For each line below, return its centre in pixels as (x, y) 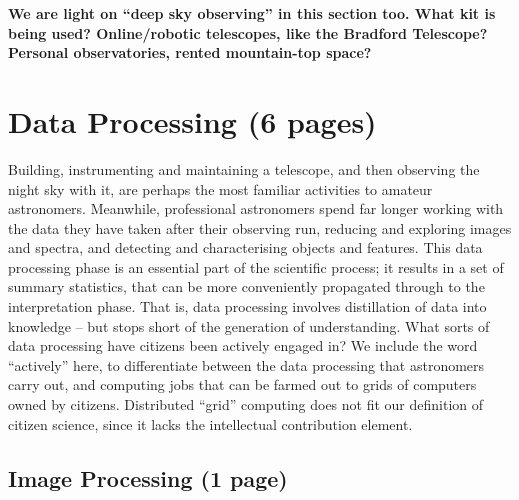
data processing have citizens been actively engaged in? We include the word (243, 345)
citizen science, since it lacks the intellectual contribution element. (210, 423)
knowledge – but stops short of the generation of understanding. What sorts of (249, 325)
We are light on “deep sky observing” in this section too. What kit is (252, 13)
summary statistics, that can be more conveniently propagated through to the (246, 286)
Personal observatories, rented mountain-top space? (190, 52)
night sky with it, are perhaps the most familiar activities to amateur (220, 188)
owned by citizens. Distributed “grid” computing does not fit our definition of (246, 404)
